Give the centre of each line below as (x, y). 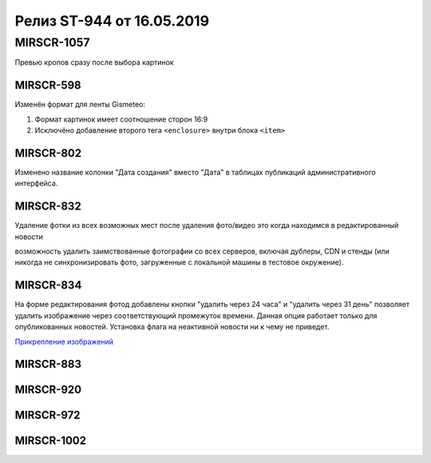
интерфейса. (36, 183)
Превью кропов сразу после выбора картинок (95, 62)
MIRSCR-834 (48, 285)
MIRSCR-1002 (51, 441)
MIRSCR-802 (48, 153)
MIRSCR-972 (47, 415)
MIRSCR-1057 (52, 42)
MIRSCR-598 (48, 85)
